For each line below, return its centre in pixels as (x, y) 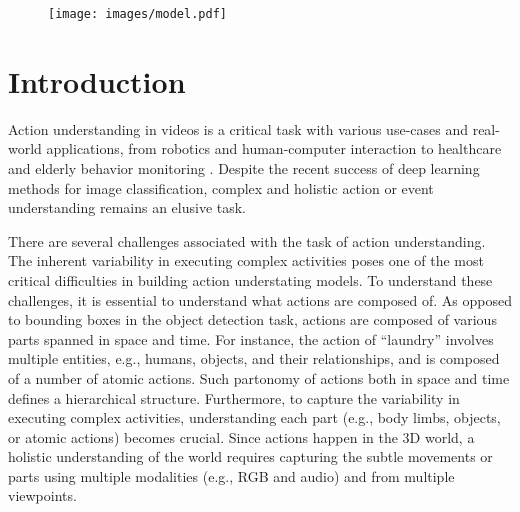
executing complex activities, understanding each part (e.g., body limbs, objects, (254, 417)
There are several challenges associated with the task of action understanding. (247, 240)
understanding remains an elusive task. (127, 207)
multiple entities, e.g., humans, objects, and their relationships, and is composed (254, 358)
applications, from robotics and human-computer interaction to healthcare (274, 148)
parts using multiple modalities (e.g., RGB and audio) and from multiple (231, 475)
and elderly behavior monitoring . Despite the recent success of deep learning (244, 167)
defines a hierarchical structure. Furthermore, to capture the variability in (234, 397)
